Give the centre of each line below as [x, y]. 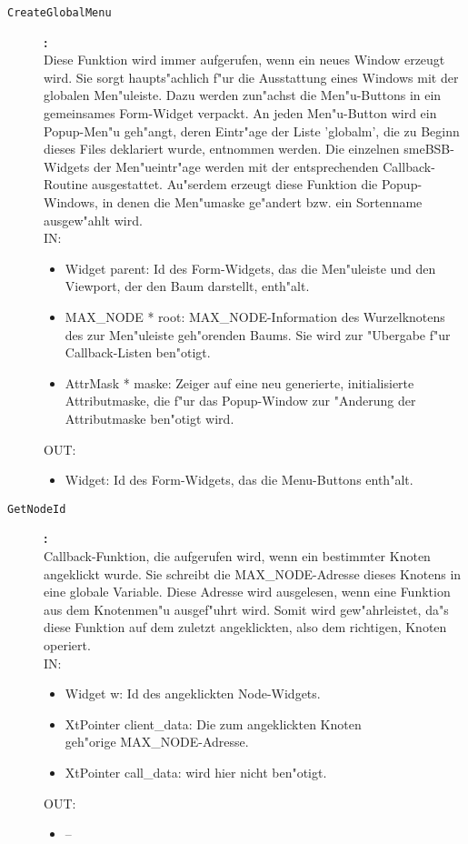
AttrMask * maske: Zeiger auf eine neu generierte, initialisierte [239, 382]
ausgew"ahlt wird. [93, 220]
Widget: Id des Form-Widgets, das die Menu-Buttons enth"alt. [239, 480]
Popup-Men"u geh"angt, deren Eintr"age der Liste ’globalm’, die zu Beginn [252, 131]
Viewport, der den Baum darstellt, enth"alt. [187, 286]
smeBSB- [429, 149]
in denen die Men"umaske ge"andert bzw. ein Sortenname [262, 202]
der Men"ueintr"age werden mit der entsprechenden [236, 166]
